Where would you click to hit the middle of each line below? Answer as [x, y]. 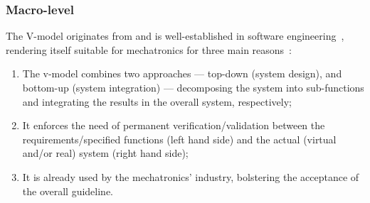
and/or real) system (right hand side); [105, 153]
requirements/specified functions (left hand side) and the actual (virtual [179, 139]
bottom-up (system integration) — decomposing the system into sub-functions [193, 87]
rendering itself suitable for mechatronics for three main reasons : [149, 49]
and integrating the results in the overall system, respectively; [157, 101]
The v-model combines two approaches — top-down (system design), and [182, 73]
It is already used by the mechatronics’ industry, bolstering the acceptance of [191, 176]
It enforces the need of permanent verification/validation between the [174, 125]
